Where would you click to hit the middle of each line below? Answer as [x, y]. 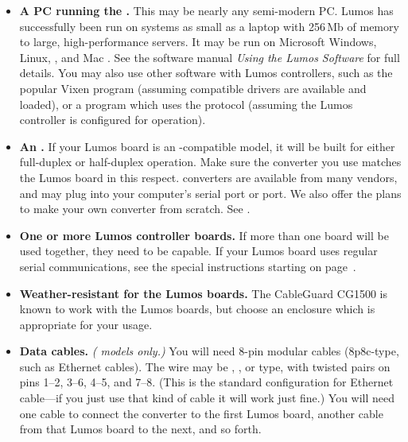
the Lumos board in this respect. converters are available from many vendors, [208, 177]
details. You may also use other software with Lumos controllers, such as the [206, 73]
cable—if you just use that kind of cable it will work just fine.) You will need [207, 398]
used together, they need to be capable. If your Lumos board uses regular [198, 251]
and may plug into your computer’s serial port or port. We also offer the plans [210, 193]
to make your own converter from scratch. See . [135, 209]
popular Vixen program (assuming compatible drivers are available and [193, 88]
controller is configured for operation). [113, 120]
